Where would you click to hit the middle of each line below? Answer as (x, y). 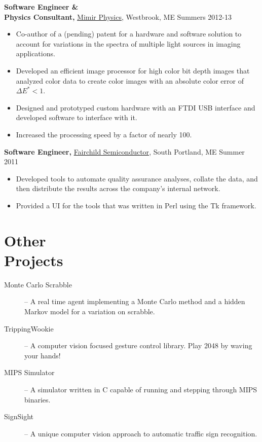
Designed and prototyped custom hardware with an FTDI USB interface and (136, 107)
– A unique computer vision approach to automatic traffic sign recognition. (141, 433)
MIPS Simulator (29, 372)
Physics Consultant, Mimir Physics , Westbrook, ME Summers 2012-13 (118, 16)
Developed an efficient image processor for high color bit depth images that (133, 70)
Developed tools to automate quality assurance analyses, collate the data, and (137, 178)
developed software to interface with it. (77, 117)
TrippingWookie (29, 328)
